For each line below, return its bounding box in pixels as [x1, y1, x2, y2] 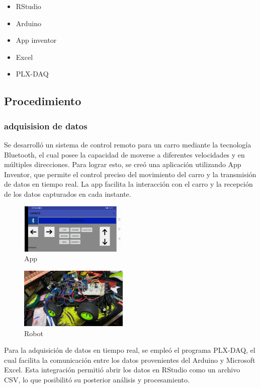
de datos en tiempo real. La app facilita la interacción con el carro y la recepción [4, 179, 253, 189]
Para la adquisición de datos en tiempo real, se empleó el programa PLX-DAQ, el [4, 345, 255, 355]
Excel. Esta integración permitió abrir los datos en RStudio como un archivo [4, 364, 240, 375]
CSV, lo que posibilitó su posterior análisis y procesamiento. [4, 374, 190, 384]
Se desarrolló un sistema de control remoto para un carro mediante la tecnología [4, 139, 251, 149]
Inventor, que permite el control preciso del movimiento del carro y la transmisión [4, 169, 256, 179]
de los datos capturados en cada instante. [4, 188, 131, 199]
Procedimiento [4, 93, 81, 109]
